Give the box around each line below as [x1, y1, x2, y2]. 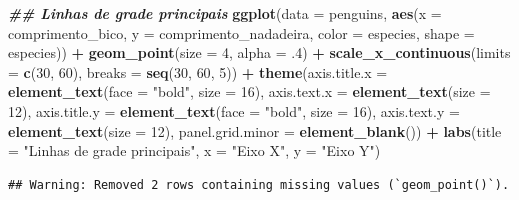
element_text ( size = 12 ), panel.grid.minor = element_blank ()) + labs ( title [8, 120, 502, 141]
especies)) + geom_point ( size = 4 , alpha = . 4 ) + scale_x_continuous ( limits [8, 42, 511, 63]
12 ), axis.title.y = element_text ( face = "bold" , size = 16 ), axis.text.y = [8, 100, 460, 121]
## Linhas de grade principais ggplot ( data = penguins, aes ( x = [8, 3, 442, 23]
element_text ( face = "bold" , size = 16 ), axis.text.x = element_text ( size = [8, 81, 491, 102]
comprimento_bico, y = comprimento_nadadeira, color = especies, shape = [8, 22, 475, 43]
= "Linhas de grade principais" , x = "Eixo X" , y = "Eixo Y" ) [8, 140, 381, 161]
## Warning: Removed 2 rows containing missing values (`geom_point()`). [8, 177, 510, 192]
